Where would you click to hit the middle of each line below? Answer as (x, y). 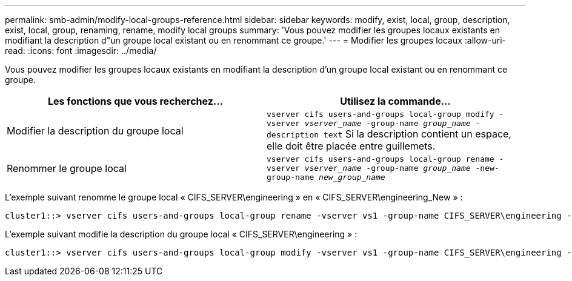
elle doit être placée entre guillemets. (351, 146)
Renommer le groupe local (67, 168)
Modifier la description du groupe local (95, 131)
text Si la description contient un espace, (417, 134)
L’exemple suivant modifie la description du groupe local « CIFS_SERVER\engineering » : (181, 234)
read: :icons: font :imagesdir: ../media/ (81, 51)
